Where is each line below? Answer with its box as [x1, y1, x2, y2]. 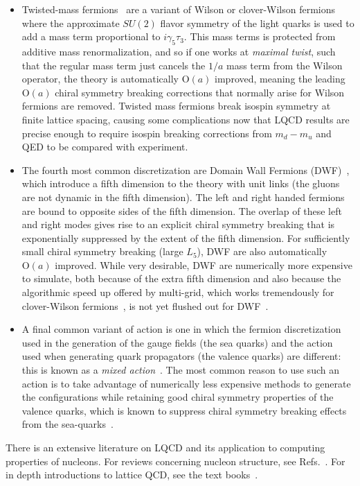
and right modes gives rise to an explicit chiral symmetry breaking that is [21, 217, 335, 232]
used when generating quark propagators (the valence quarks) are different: [21, 349, 341, 363]
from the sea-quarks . [21, 417, 114, 431]
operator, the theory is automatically [21, 71, 179, 86]
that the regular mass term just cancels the [21, 58, 206, 72]
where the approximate [21, 15, 120, 30]
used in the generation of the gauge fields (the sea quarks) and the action [21, 335, 333, 349]
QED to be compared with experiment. [21, 139, 188, 154]
